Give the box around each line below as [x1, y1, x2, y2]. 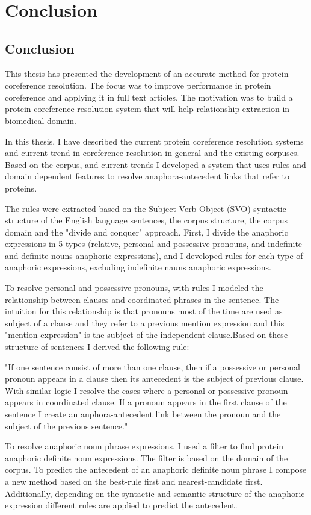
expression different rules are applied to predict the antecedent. [5, 499, 238, 511]
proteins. [5, 181, 37, 194]
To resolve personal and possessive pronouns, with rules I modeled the [5, 281, 263, 294]
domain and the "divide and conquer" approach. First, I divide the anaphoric [5, 225, 288, 238]
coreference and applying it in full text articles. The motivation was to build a [5, 90, 293, 103]
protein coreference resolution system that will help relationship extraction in [5, 102, 290, 115]
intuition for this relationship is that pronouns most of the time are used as [5, 305, 283, 317]
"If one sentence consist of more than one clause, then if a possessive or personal [5, 360, 300, 373]
